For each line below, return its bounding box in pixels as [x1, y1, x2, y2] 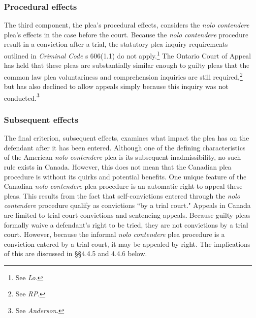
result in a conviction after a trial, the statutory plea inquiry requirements [4, 39, 228, 49]
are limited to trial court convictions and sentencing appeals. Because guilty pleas [4, 209, 251, 220]
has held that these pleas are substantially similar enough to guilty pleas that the [4, 60, 250, 70]
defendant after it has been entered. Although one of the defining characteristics [4, 142, 246, 152]
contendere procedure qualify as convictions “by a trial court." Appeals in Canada [4, 200, 251, 210]
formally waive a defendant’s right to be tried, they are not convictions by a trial [4, 219, 248, 230]
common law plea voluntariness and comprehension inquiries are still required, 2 [4, 70, 243, 82]
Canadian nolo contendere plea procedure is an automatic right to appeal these [4, 181, 243, 191]
